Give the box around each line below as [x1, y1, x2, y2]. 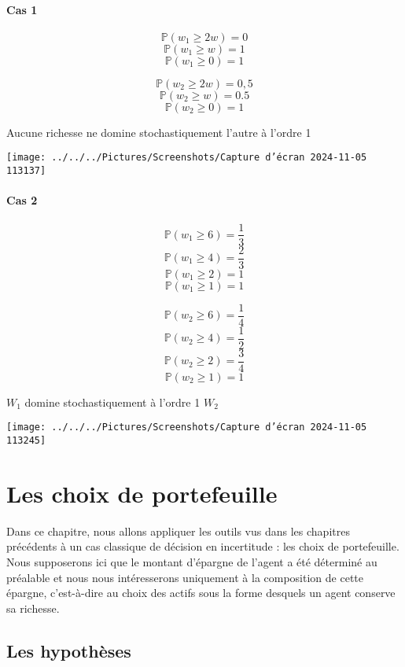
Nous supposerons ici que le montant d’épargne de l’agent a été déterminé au [6, 554, 377, 570]
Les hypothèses [6, 638, 131, 662]
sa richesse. [6, 599, 60, 616]
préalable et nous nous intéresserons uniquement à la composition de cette [6, 569, 363, 585]
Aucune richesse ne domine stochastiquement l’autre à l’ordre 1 [6, 123, 311, 140]
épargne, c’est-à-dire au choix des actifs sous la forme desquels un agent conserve [6, 584, 396, 601]
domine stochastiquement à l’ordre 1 [24, 393, 201, 410]
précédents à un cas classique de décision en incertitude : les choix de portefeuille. [6, 538, 399, 555]
